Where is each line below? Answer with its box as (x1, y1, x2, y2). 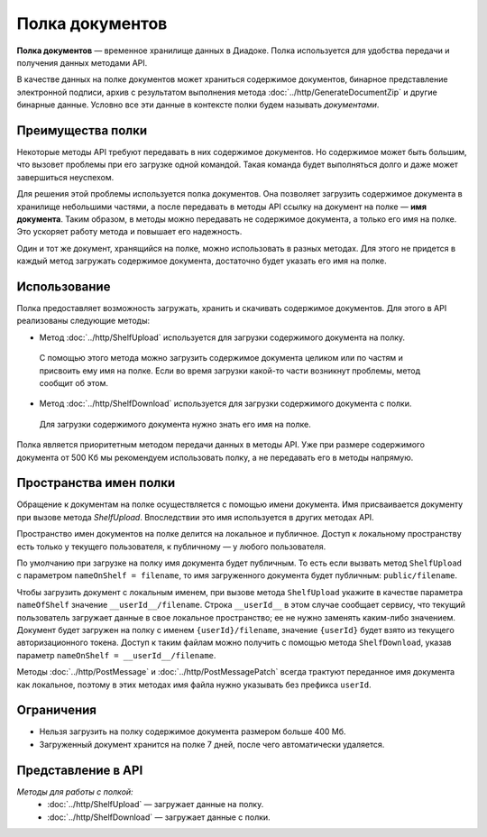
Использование (16, 279, 111, 294)
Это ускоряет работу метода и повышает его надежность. (16, 226, 243, 237)
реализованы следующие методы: (16, 316, 151, 327)
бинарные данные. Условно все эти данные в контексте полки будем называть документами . (16, 99, 380, 110)
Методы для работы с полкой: (16, 786, 134, 797)
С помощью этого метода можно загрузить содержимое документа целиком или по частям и (39, 353, 403, 363)
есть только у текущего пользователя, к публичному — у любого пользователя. (16, 541, 326, 552)
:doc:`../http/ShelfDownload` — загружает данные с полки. (47, 812, 271, 823)
